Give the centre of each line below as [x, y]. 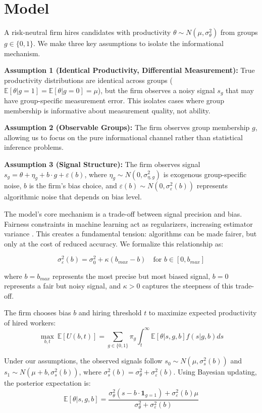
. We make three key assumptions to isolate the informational [128, 43]
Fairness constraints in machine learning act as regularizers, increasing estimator [128, 223]
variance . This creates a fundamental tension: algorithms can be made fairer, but [130, 234]
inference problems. [34, 147]
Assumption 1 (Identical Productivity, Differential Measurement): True [129, 70]
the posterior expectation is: [47, 383]
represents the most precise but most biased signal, [132, 276]
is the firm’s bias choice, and [73, 185]
